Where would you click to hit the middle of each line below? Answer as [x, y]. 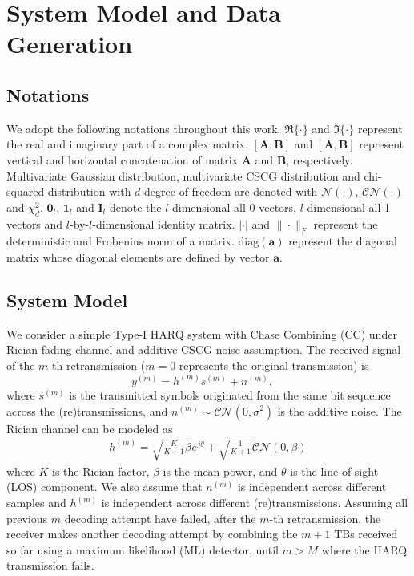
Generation [70, 44]
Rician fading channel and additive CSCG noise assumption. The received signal [204, 349]
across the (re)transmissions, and [87, 410]
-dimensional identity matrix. [164, 223]
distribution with [89, 191]
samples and [36, 503]
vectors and [35, 223]
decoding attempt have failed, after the [160, 518]
